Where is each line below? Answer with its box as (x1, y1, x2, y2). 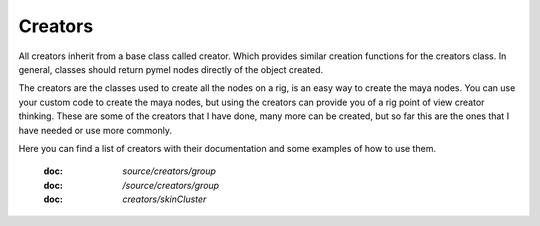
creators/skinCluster (122, 193, 207, 205)
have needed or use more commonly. (18, 124, 172, 136)
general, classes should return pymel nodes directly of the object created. (18, 63, 324, 75)
